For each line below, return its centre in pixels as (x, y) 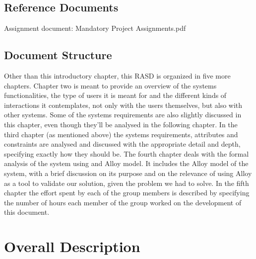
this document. (27, 212)
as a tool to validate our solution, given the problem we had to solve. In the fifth (127, 183)
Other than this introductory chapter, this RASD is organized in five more (117, 76)
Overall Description (72, 246)
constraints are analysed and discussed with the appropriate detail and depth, (122, 144)
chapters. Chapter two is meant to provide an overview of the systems (110, 85)
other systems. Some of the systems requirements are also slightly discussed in (123, 115)
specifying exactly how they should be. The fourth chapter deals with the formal (127, 153)
